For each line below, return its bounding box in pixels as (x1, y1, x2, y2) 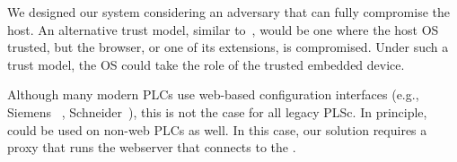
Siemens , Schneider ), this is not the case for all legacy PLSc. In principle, (7, 102, 427, 121)
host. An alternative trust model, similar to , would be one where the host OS (7, 20, 439, 38)
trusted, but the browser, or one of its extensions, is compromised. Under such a (7, 38, 449, 56)
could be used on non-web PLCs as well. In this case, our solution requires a (7, 120, 427, 139)
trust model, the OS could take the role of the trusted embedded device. (7, 55, 405, 73)
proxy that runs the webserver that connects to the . (7, 138, 296, 157)
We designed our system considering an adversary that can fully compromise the (7, 3, 450, 21)
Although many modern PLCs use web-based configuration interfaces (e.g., (7, 85, 419, 104)
